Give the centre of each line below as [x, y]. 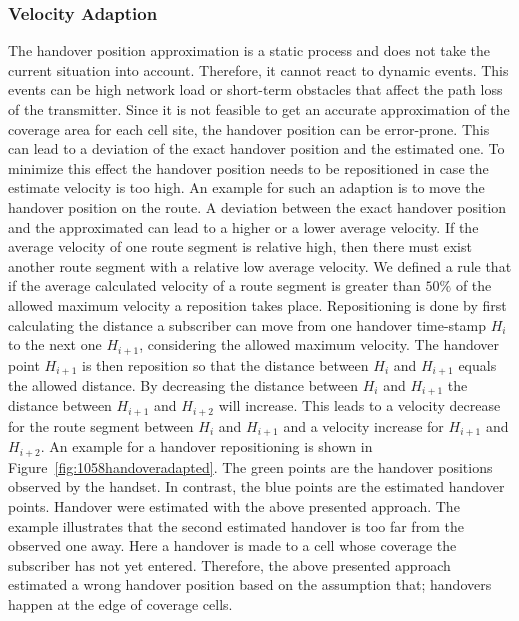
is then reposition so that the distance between [225, 364]
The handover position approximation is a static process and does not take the [249, 50]
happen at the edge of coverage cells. [120, 604]
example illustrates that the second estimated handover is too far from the [236, 525]
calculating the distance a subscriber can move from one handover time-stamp [247, 324]
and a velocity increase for [363, 425]
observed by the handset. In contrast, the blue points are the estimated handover [256, 486]
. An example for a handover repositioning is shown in [206, 446]
